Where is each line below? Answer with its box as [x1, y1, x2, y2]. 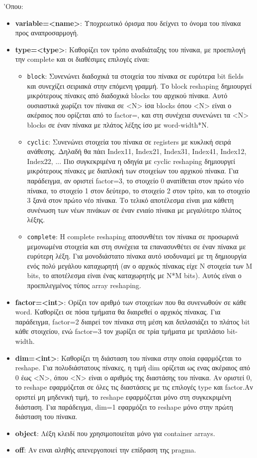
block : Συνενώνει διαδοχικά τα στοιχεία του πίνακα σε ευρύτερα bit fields [27, 70, 244, 81]
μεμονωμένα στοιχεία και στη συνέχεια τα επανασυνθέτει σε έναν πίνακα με [27, 241, 246, 251]
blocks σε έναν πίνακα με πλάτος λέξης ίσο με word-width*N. [27, 120, 209, 130]
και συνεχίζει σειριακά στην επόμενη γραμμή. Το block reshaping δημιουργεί [27, 80, 252, 91]
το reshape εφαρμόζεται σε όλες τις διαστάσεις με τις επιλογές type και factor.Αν [15, 382, 253, 392]
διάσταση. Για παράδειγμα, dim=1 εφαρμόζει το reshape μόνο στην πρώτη [15, 401, 233, 412]
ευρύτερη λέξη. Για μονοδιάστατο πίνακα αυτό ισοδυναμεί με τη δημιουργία [27, 251, 247, 261]
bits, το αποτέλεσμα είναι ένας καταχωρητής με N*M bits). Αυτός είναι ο [27, 270, 242, 281]
